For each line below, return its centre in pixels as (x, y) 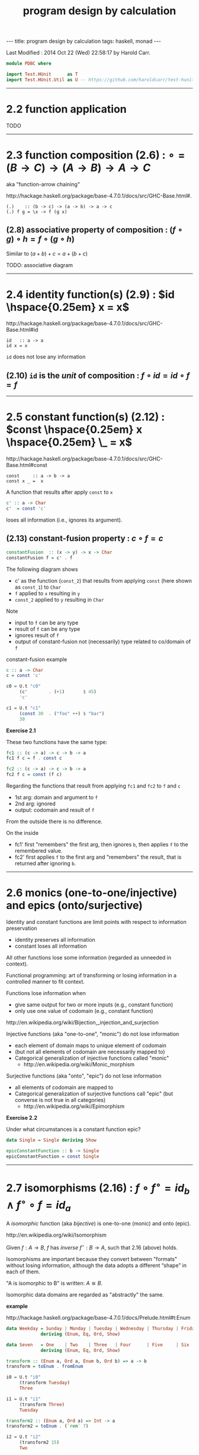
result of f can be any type (47, 629)
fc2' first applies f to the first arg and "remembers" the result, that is (98, 857)
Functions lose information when (46, 993)
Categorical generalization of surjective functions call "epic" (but (94, 1094)
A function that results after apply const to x (60, 492)
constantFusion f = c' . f (39, 558)
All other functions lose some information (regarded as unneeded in (89, 957)
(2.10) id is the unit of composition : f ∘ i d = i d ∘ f (98, 375)
